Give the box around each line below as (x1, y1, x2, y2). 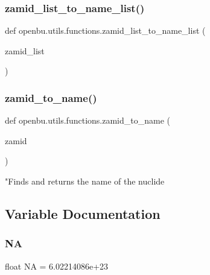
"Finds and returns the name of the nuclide (5, 175, 165, 187)
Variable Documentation (5, 204, 161, 223)
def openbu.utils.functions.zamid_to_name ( (5, 114, 170, 127)
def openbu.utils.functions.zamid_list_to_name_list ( (5, 24, 206, 37)
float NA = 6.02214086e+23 (5, 259, 109, 272)
